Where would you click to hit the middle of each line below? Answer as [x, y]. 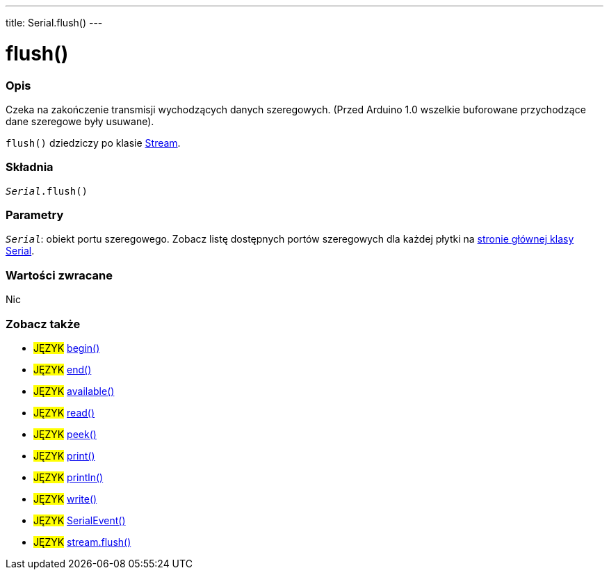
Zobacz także [43, 324]
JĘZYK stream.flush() [82, 542]
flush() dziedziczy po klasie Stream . [93, 143]
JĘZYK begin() [67, 348]
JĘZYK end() [63, 369]
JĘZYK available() [74, 391]
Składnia [30, 167]
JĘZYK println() [68, 477]
